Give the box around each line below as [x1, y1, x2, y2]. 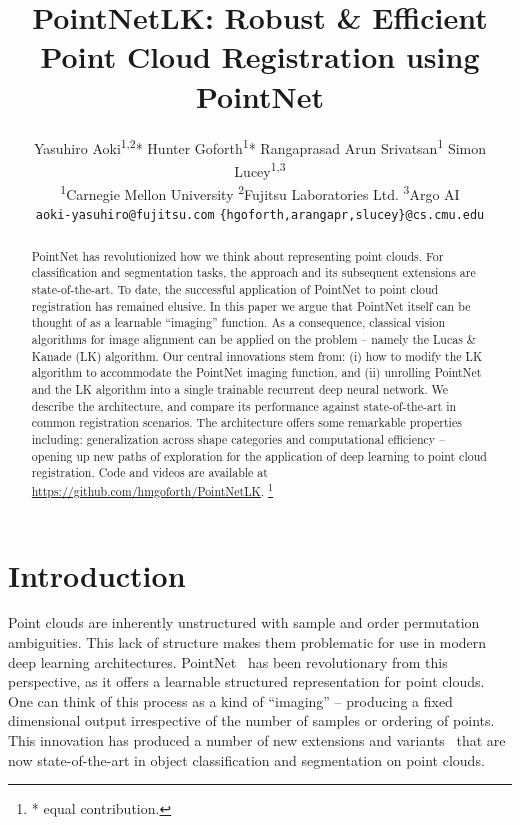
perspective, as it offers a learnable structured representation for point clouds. [8, 671, 485, 692]
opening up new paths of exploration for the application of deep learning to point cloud [31, 447, 487, 464]
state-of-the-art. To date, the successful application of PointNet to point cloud [31, 281, 439, 298]
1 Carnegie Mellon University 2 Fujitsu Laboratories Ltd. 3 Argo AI [60, 181, 460, 204]
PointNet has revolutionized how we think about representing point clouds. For [31, 247, 444, 264]
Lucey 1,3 [234, 157, 286, 181]
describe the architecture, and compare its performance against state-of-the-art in [31, 397, 457, 414]
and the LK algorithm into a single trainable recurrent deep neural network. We [31, 380, 449, 397]
